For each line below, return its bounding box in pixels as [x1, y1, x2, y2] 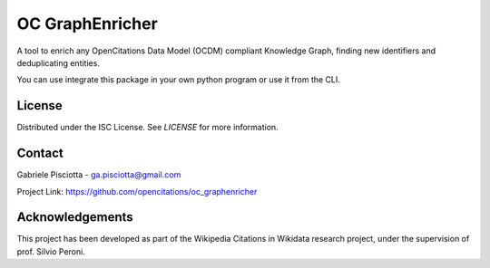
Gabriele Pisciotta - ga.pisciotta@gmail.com [16, 169, 181, 180]
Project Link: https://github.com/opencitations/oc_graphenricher [16, 186, 258, 196]
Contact [16, 146, 64, 161]
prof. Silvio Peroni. [16, 245, 85, 257]
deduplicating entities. [16, 57, 100, 68]
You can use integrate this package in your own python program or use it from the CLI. [16, 74, 340, 85]
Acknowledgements [16, 209, 133, 225]
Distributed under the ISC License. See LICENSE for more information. [16, 122, 279, 133]
